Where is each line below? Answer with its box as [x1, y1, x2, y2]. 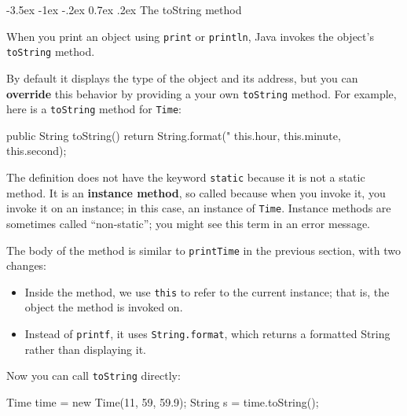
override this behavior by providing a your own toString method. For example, [6, 85, 397, 101]
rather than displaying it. [24, 341, 146, 357]
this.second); [6, 142, 67, 159]
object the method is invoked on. [24, 299, 183, 315]
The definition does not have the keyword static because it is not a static [6, 169, 365, 185]
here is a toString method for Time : [6, 101, 181, 117]
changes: [6, 257, 47, 274]
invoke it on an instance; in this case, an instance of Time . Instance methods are [6, 200, 391, 216]
